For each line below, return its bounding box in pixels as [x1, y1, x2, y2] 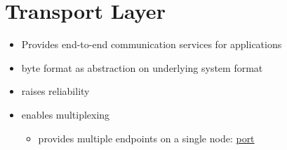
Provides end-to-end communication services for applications [21, 37, 282, 52]
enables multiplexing [21, 107, 110, 121]
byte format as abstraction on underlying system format [21, 60, 263, 75]
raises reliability [21, 84, 90, 98]
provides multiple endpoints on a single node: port [38, 130, 255, 145]
